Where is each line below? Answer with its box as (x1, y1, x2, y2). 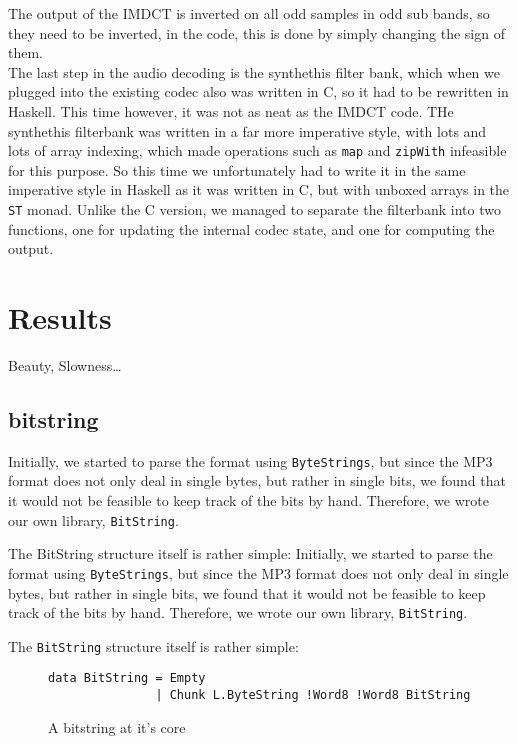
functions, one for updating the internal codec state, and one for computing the (8, 218, 495, 239)
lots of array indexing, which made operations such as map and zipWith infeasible (8, 140, 507, 161)
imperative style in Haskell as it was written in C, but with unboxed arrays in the (8, 179, 510, 200)
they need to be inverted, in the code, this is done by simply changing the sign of (8, 22, 505, 43)
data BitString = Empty (48, 671, 206, 686)
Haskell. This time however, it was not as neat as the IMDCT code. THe (8, 100, 454, 121)
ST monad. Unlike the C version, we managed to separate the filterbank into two (8, 199, 501, 219)
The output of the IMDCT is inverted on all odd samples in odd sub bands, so (8, 3, 490, 23)
